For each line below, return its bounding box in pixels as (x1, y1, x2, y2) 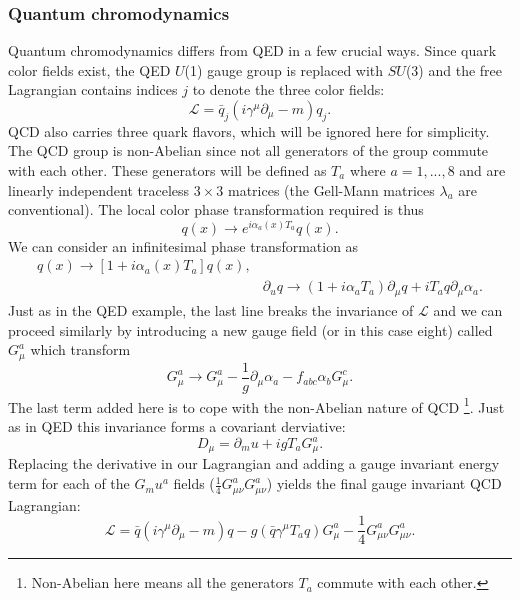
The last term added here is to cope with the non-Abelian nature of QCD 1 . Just (8, 393, 505, 417)
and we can (433, 299, 503, 320)
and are (459, 159, 506, 180)
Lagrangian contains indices (8, 79, 178, 100)
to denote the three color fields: (192, 79, 385, 100)
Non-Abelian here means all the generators (31, 572, 294, 593)
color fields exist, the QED (8, 59, 171, 80)
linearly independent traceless (8, 179, 190, 200)
